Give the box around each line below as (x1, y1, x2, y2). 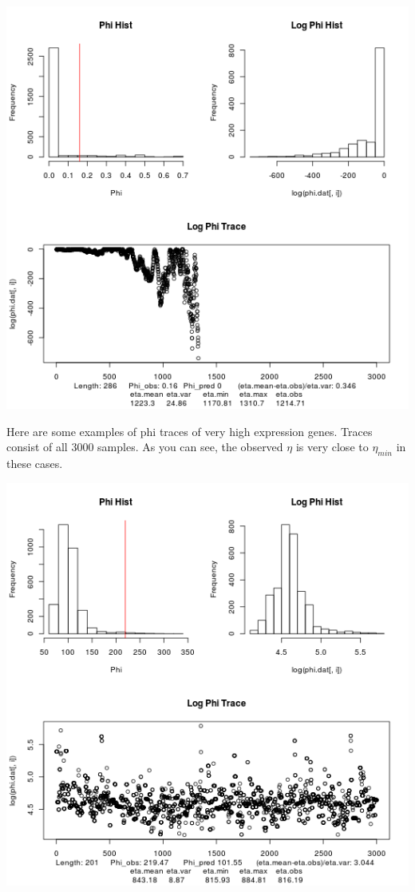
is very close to (295, 438, 369, 455)
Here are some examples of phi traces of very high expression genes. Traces (6, 422, 373, 439)
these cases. (6, 454, 63, 471)
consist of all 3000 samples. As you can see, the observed (6, 438, 283, 455)
